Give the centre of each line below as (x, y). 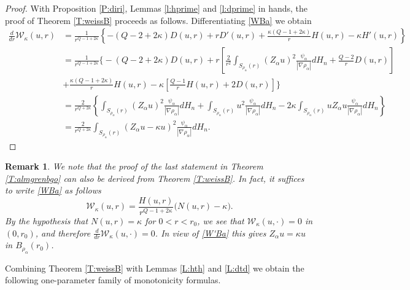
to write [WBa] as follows (53, 190)
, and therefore (63, 233)
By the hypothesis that (47, 220)
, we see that (221, 220)
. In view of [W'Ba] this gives (211, 233)
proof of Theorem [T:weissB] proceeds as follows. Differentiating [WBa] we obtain (158, 20)
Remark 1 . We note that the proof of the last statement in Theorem (134, 166)
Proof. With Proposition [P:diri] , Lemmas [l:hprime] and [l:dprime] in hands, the (157, 8)
